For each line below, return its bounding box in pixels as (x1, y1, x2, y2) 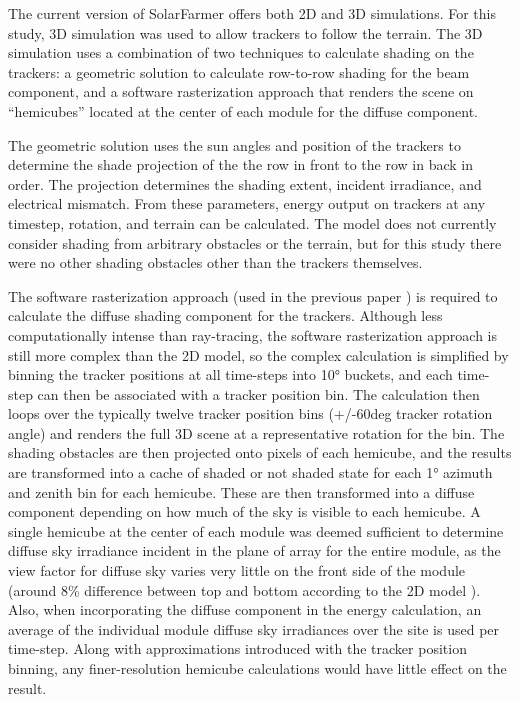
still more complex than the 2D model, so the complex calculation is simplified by (8, 344, 509, 365)
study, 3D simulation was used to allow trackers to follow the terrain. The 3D (8, 22, 483, 43)
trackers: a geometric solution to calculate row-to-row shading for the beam (8, 61, 470, 82)
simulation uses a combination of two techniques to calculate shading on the (8, 42, 474, 63)
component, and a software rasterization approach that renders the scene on (8, 81, 474, 102)
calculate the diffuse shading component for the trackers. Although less (8, 305, 443, 326)
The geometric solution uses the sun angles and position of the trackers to (8, 134, 461, 155)
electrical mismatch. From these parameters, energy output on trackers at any (8, 193, 486, 214)
